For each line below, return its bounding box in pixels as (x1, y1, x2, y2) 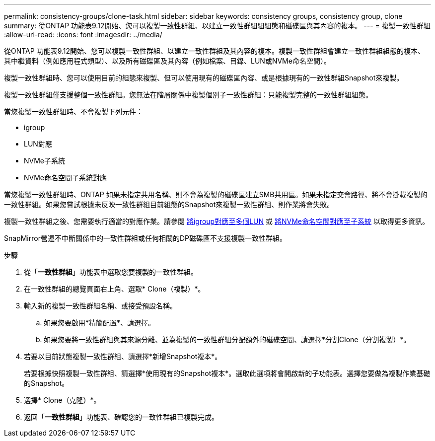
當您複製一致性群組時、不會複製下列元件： (4, 107, 143, 116)
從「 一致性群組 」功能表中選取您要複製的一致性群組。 (24, 268, 198, 276)
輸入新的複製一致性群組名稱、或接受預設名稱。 (24, 301, 177, 310)
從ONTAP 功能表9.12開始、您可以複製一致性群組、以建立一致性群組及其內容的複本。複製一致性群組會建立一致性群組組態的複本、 (4, 47, 425, 55)
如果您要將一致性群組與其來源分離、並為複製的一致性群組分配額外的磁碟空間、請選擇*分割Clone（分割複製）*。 (44, 335, 411, 344)
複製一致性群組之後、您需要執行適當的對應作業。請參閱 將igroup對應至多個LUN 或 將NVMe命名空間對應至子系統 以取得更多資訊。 (4, 217, 429, 225)
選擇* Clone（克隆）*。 (24, 396, 101, 404)
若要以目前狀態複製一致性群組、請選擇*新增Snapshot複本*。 (24, 352, 222, 361)
